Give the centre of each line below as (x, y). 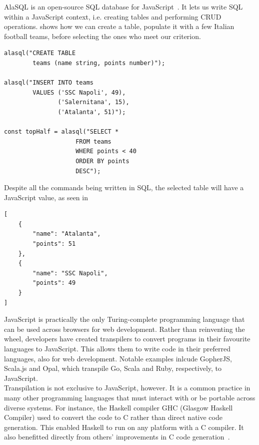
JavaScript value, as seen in (46, 197)
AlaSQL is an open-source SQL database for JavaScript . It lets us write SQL (123, 7)
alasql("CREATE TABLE (40, 53)
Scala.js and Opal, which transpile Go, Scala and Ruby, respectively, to (113, 368)
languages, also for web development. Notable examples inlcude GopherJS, (118, 358)
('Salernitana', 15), (93, 102)
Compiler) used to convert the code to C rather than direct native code (113, 417)
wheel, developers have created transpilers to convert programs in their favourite (127, 339)
